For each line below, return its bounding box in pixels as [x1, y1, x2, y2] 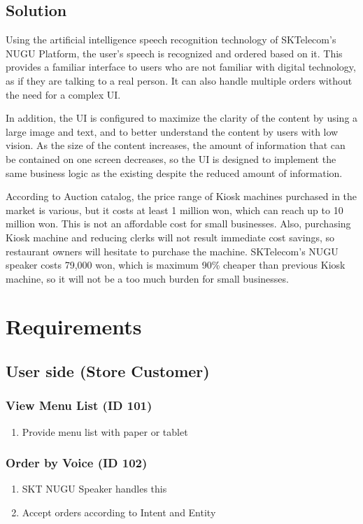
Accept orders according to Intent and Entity [22, 505, 216, 520]
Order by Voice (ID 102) [6, 454, 148, 472]
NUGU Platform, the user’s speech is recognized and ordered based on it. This [6, 45, 343, 60]
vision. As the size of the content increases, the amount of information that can [6, 138, 346, 153]
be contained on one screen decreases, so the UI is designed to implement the [6, 151, 336, 166]
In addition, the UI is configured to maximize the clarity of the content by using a [6, 111, 358, 125]
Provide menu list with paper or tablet [22, 424, 188, 439]
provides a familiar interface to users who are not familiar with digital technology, [6, 59, 356, 74]
